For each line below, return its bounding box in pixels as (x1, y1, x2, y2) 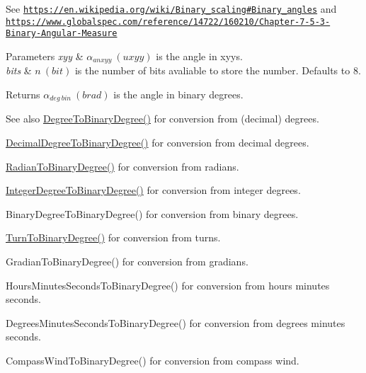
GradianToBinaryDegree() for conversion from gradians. (6, 254, 248, 269)
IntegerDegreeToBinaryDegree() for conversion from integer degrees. (6, 183, 301, 197)
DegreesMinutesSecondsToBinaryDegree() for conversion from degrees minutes (6, 315, 345, 330)
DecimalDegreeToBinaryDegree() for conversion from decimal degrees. (6, 135, 309, 150)
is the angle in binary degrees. (113, 87, 244, 102)
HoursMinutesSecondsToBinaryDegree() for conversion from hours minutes (6, 277, 330, 292)
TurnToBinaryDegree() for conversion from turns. (6, 230, 221, 245)
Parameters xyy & (6, 48, 84, 63)
